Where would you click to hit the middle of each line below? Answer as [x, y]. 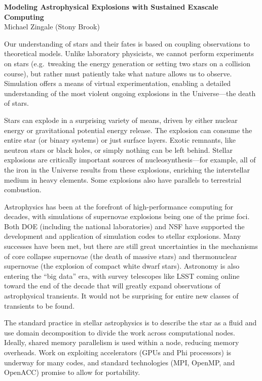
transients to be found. [40, 305]
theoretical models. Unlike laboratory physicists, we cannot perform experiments [129, 53]
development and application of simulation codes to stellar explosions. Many [123, 236]
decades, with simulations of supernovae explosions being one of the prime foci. [127, 216]
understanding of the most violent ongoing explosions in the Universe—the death [130, 93]
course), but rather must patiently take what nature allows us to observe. [118, 73]
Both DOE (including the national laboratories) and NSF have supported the [124, 226]
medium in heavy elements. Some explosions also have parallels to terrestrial [123, 179]
